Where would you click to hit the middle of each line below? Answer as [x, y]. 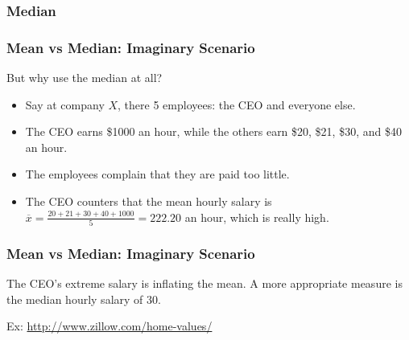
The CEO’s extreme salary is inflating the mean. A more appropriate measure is [204, 283]
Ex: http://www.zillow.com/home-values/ [109, 326]
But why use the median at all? [85, 78]
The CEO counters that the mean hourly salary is [149, 201]
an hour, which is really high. [257, 217]
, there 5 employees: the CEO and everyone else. [237, 104]
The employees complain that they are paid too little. [157, 174]
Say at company [65, 104]
